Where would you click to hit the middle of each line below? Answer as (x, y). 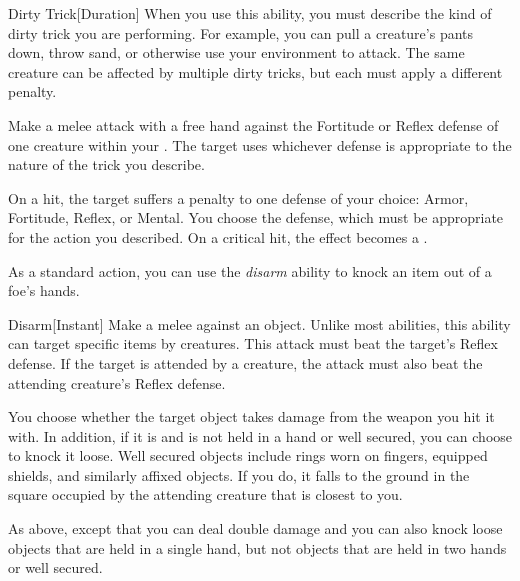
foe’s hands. (44, 290)
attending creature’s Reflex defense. (117, 382)
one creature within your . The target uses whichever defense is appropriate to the (260, 144)
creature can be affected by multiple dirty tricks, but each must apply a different (255, 71)
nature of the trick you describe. (106, 164)
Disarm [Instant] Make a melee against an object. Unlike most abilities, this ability (259, 323)
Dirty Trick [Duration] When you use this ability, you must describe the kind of (250, 13)
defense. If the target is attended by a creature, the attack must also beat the (245, 362)
